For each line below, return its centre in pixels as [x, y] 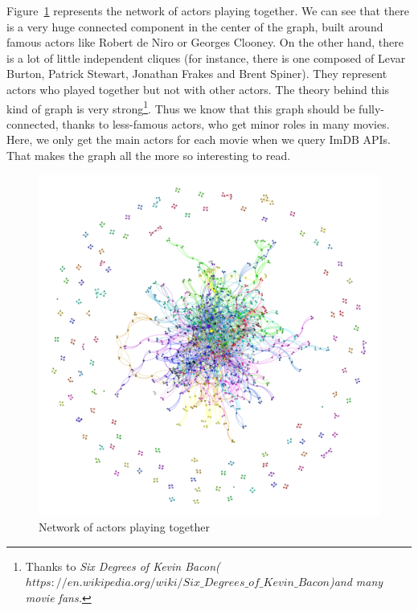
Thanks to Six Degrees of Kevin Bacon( [123, 566]
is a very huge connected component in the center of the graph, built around [195, 26]
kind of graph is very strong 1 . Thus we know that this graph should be [181, 107]
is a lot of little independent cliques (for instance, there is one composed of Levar [206, 57]
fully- [371, 108]
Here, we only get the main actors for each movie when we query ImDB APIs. [199, 139]
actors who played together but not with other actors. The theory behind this [198, 89]
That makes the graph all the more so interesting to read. [149, 155]
